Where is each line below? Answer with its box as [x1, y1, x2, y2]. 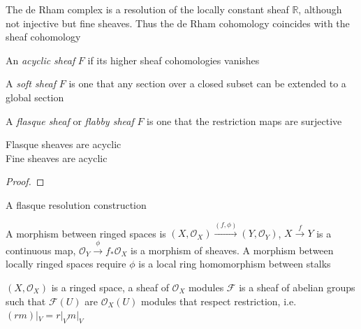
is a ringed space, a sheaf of [51, 279, 169, 294]
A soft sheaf [6, 76, 57, 91]
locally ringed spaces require [6, 256, 126, 271]
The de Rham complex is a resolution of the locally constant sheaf [6, 2, 289, 16]
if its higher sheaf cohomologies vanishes [87, 52, 260, 67]
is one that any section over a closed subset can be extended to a [68, 76, 346, 91]
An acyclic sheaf [6, 52, 75, 67]
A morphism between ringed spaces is [6, 226, 166, 240]
